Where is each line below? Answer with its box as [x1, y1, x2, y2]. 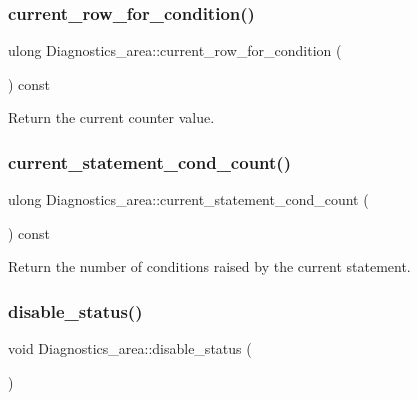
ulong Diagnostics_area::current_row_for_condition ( [8, 40, 342, 61]
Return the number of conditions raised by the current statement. [8, 256, 411, 277]
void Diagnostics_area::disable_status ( [8, 338, 252, 359]
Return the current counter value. [8, 107, 215, 128]
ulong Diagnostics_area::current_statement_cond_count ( [8, 189, 369, 210]
